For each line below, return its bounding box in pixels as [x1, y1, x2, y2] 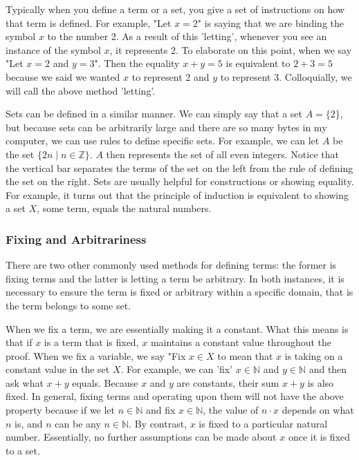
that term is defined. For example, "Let [6, 15, 172, 30]
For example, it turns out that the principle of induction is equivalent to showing [6, 187, 349, 202]
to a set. [6, 443, 40, 457]
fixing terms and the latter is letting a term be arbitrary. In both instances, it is [6, 271, 344, 285]
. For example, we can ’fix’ [120, 362, 233, 376]
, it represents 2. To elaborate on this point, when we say [109, 42, 352, 57]
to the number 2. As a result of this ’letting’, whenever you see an [47, 29, 327, 44]
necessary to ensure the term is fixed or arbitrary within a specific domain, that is [6, 285, 353, 299]
